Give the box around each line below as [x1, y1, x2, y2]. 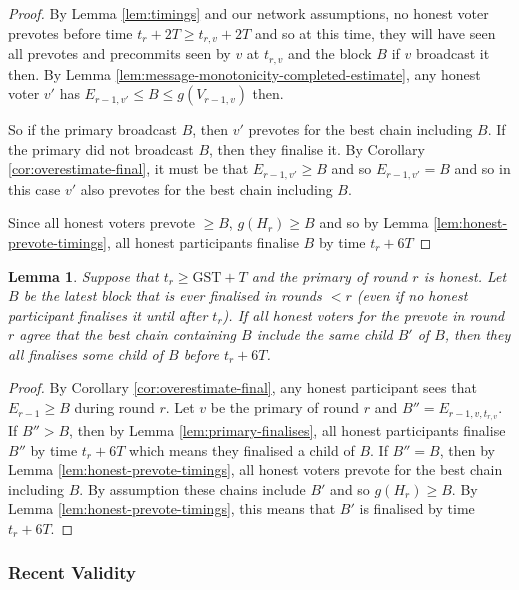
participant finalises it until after [8, 304, 208, 325]
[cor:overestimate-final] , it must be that [8, 158, 249, 179]
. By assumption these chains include [79, 478, 306, 499]
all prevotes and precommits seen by [8, 43, 231, 64]
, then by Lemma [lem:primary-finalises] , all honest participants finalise [69, 419, 506, 440]
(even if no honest [356, 285, 468, 306]
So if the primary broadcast [8, 119, 177, 140]
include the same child [256, 324, 393, 345]
